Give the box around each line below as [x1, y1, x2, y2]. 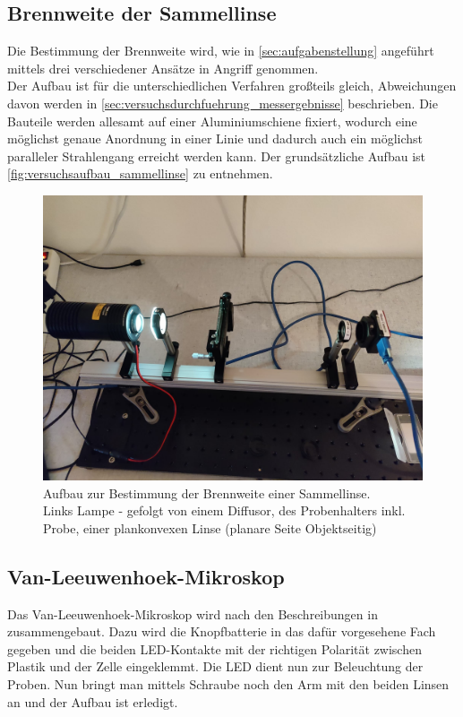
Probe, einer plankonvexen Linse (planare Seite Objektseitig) [43, 518, 377, 537]
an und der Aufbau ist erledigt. [7, 692, 178, 711]
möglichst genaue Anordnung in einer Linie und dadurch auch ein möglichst [7, 129, 424, 148]
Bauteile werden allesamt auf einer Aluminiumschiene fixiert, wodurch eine [7, 111, 417, 130]
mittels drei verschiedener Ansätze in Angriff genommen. [7, 58, 319, 77]
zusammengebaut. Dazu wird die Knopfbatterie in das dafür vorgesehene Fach [7, 622, 436, 641]
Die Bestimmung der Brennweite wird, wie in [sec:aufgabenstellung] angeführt [7, 41, 434, 60]
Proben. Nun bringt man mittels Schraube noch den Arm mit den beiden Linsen [7, 674, 450, 693]
